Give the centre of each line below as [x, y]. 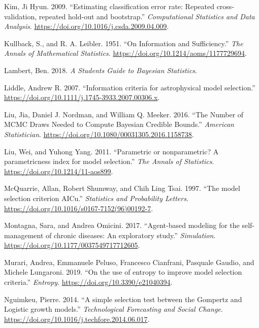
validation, [21, 16]
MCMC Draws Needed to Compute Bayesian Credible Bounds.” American [119, 124]
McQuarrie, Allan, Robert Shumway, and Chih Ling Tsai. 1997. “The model [122, 188]
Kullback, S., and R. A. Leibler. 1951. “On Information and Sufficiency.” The [124, 43]
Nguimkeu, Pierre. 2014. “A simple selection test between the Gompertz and [123, 299]
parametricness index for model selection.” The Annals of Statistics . [109, 161]
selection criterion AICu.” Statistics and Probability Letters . [96, 198]
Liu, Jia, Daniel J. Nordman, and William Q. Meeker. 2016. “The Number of [124, 114]
